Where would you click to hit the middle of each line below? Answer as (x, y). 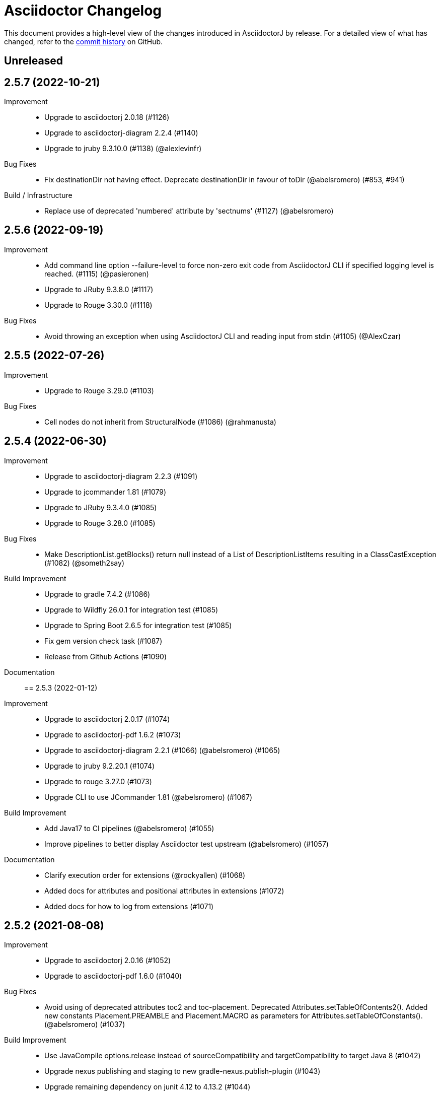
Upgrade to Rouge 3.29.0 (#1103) (99, 390)
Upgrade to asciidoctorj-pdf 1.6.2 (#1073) (113, 734)
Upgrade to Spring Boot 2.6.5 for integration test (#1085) (138, 625)
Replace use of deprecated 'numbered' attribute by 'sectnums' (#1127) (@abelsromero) (189, 211)
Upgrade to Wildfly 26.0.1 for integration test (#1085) (131, 609)
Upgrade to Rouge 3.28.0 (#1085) (100, 523)
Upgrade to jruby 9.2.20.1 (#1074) (100, 766)
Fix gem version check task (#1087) (103, 641)
